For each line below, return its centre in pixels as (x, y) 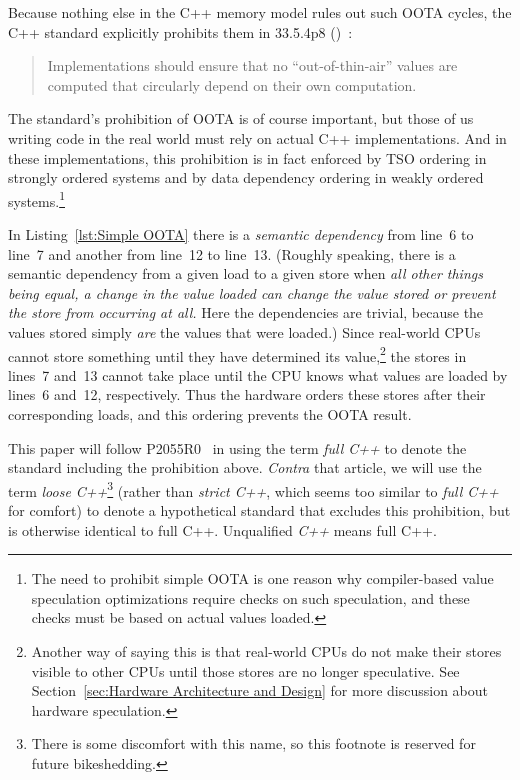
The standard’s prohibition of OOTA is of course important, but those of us (241, 118)
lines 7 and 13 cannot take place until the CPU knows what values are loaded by (258, 374)
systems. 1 (36, 199)
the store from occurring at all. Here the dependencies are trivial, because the (246, 312)
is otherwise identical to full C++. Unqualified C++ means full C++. (222, 529)
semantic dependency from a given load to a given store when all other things (245, 273)
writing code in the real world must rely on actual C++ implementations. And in (257, 137)
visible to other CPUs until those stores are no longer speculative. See (245, 670)
